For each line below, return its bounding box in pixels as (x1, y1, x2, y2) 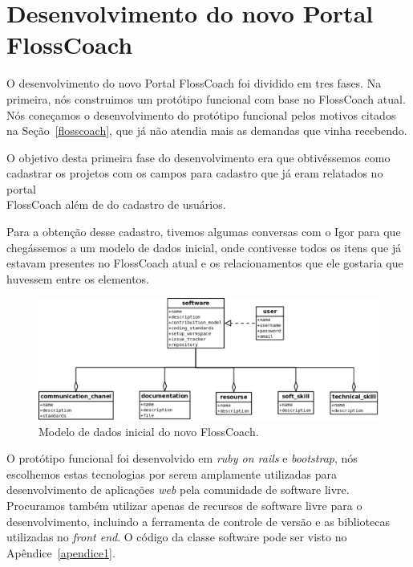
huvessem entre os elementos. (6, 270, 150, 287)
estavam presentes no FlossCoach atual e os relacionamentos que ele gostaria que (6, 255, 403, 271)
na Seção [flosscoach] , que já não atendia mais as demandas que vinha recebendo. (6, 122, 407, 139)
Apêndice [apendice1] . (6, 544, 115, 561)
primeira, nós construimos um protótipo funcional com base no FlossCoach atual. (6, 90, 406, 107)
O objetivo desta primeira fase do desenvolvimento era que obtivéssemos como (6, 149, 391, 165)
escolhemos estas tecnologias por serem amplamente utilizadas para (6, 465, 338, 482)
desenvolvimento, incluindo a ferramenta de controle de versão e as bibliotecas (6, 512, 390, 529)
